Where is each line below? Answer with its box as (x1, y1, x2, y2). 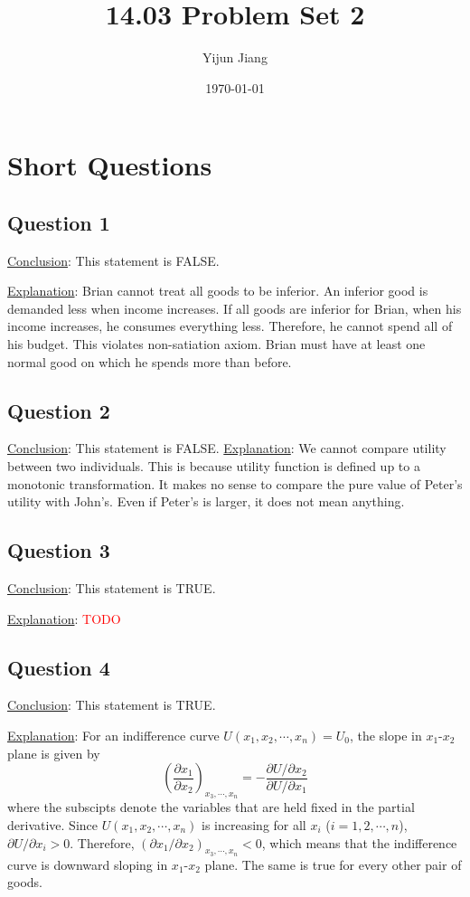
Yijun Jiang (202, 48, 268, 67)
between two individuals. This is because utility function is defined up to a (7, 457, 420, 476)
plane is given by (7, 743, 100, 762)
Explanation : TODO (7, 609, 121, 628)
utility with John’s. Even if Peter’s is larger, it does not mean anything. (7, 492, 405, 511)
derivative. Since (7, 816, 98, 835)
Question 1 (7, 208, 110, 236)
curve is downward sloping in (7, 855, 168, 873)
